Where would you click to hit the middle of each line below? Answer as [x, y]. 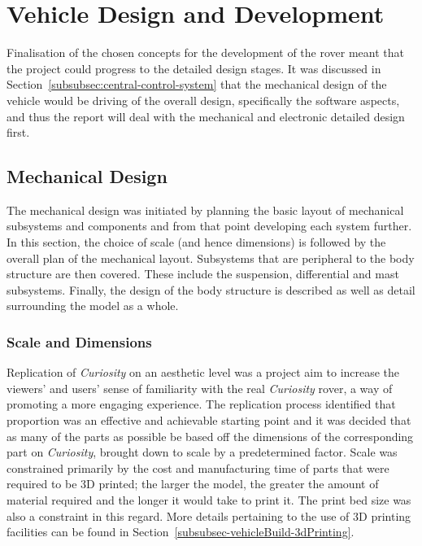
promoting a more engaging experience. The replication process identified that [201, 404]
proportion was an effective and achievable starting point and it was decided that [209, 420]
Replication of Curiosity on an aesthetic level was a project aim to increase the [203, 372]
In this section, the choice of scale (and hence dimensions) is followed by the [196, 242]
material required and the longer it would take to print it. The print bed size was [209, 500]
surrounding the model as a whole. [93, 306]
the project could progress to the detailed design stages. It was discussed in [194, 68]
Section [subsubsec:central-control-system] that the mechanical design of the [197, 84]
